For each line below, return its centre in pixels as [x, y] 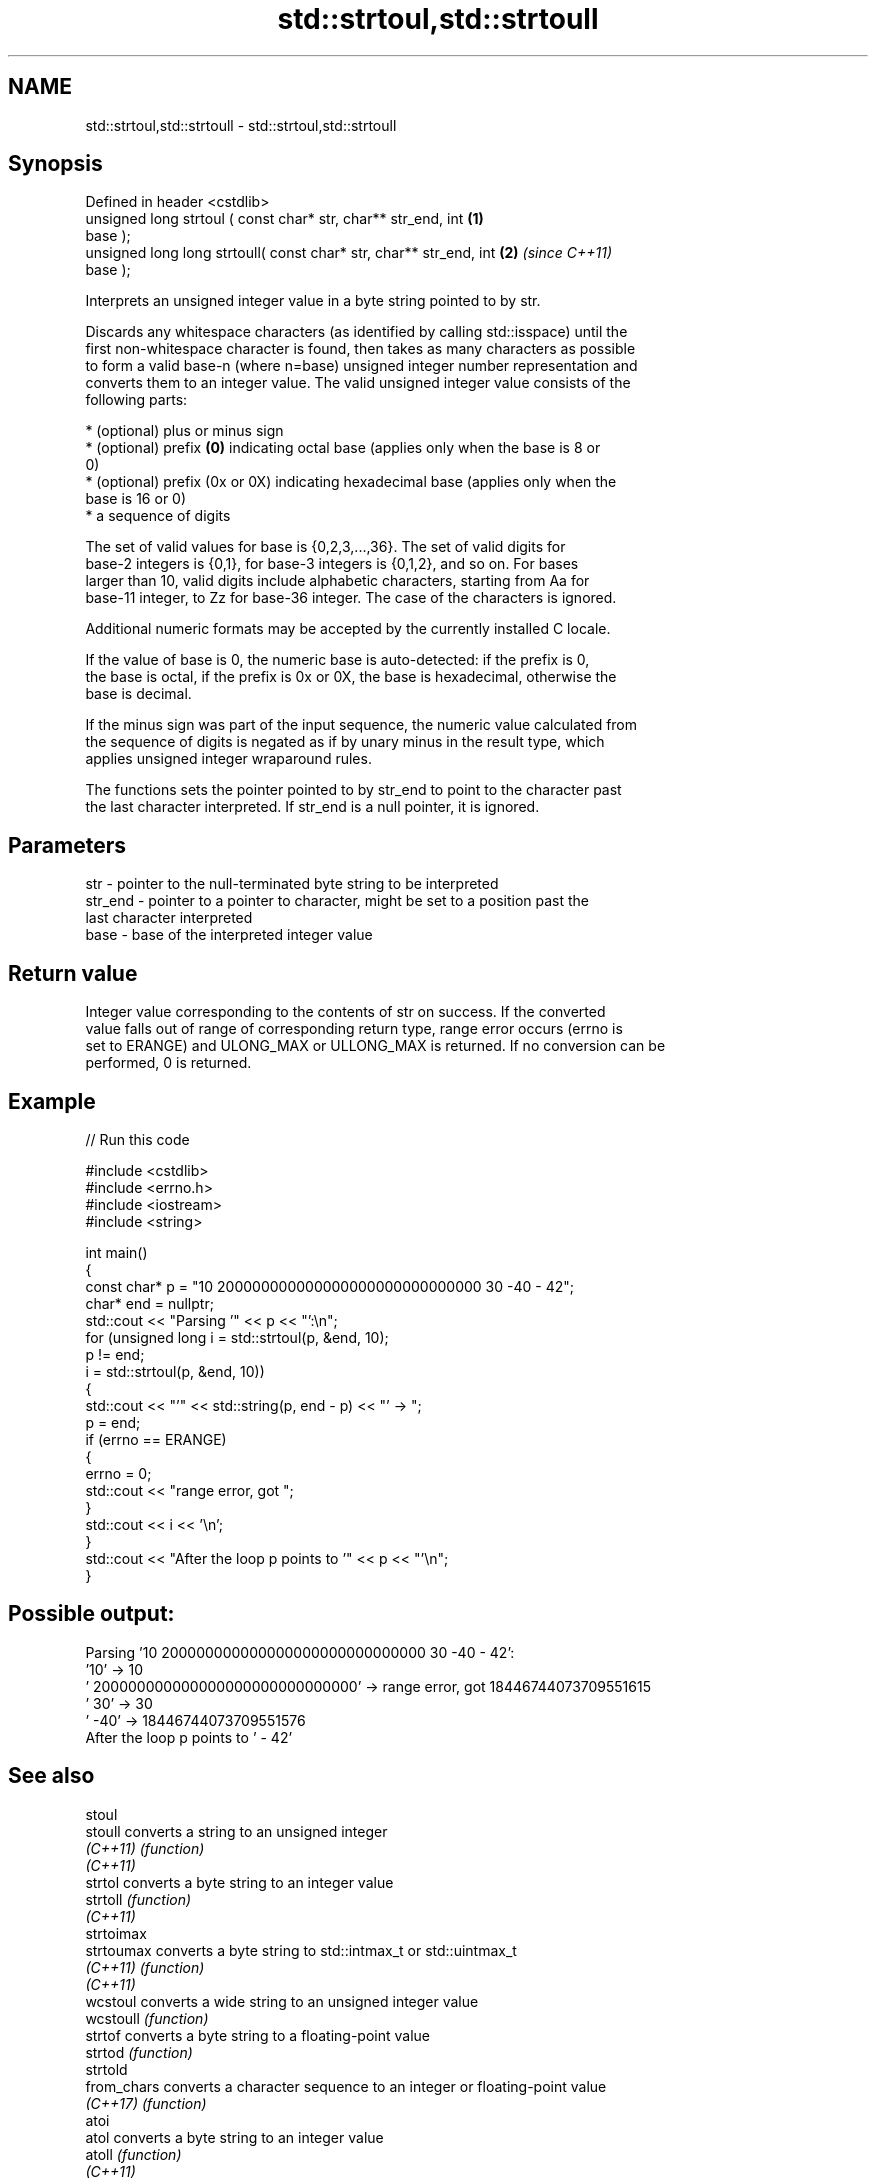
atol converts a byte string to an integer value [234, 2137]
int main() [116, 1252]
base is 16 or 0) [136, 499]
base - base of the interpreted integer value [229, 935]
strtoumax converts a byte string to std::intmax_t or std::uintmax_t [301, 1950]
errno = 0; [118, 1473]
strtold [106, 2069]
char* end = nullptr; [149, 1303]
